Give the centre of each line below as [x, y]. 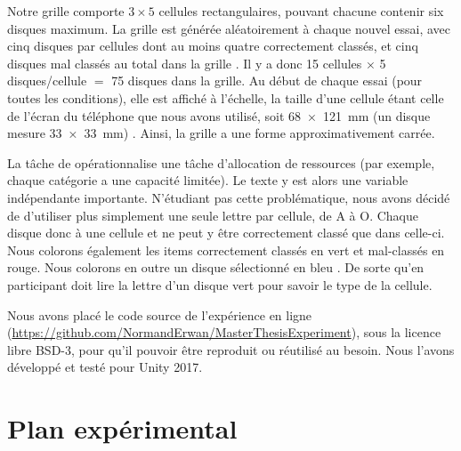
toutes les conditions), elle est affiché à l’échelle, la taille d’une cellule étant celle [226, 97]
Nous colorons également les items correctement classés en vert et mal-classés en [226, 250]
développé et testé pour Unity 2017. [105, 367]
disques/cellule [47, 81]
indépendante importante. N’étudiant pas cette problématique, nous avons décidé [229, 197]
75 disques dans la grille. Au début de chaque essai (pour [267, 81]
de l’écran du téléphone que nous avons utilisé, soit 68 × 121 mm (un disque [219, 115]
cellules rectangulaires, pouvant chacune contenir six [301, 11]
